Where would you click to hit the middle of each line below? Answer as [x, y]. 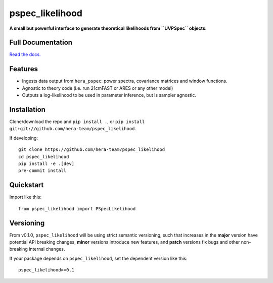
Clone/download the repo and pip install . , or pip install [77, 122]
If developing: [24, 138]
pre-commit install [42, 171]
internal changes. [47, 249]
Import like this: [25, 197]
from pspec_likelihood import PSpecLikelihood [77, 209]
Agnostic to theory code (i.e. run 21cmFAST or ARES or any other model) [98, 88]
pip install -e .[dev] [47, 164]
